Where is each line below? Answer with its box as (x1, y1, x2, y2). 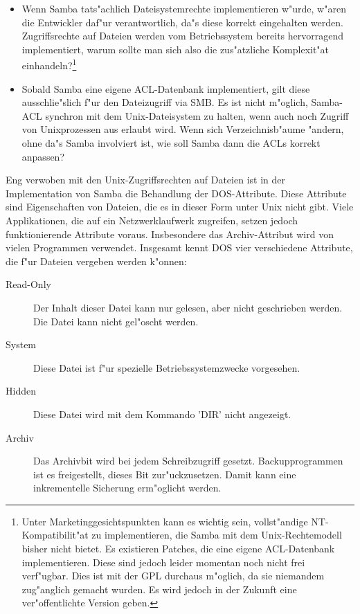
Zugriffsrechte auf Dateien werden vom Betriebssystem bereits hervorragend (21, 28, 344, 43)
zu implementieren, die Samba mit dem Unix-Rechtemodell (91, 527, 342, 542)
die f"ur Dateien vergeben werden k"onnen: (6, 253, 187, 268)
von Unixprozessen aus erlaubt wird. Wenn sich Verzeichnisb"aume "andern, (21, 122, 344, 136)
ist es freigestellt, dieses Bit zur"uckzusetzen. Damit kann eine (33, 467, 296, 481)
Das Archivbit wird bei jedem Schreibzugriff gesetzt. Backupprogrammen (33, 453, 343, 468)
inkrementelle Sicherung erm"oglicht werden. (33, 480, 222, 495)
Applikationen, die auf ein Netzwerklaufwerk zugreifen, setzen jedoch (6, 213, 298, 227)
